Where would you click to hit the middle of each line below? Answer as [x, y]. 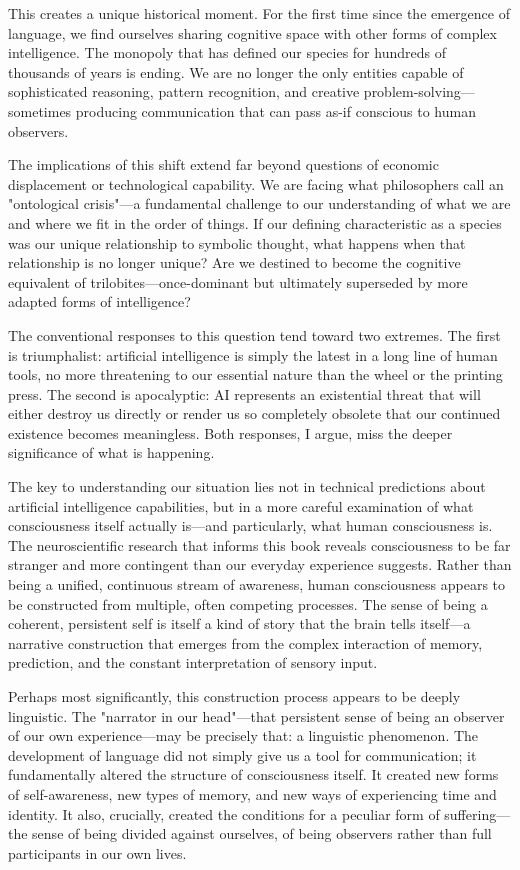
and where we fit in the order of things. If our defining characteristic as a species [255, 222]
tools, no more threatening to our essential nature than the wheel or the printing [255, 374]
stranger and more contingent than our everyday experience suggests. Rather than [260, 564]
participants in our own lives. [97, 852]
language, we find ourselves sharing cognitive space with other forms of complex [252, 32]
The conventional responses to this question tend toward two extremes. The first [254, 334]
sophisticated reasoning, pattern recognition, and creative [184, 91]
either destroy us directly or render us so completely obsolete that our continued [254, 413]
